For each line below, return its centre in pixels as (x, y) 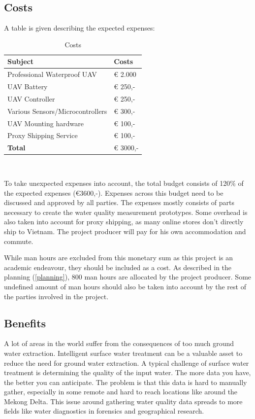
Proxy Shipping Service (43, 135)
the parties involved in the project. (56, 296)
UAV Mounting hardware (46, 123)
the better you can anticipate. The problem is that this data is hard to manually (126, 382)
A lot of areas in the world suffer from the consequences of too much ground (119, 343)
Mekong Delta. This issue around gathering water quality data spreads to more (123, 401)
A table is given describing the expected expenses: (80, 28)
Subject (20, 61)
